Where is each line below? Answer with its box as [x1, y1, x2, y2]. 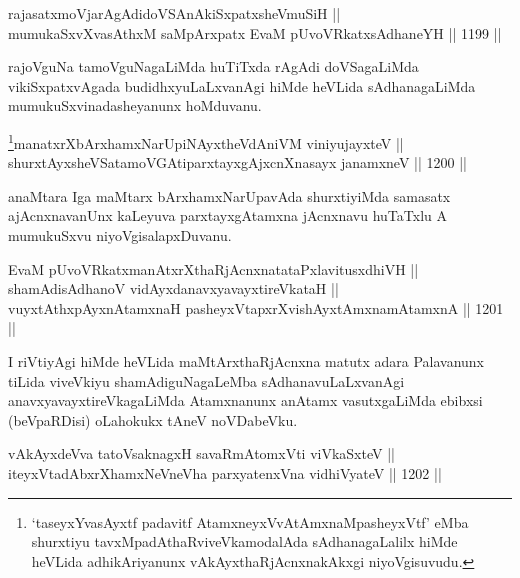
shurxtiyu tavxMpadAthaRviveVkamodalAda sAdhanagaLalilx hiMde [31, 531, 458, 552]
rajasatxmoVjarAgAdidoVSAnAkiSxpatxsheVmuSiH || [8, 3, 341, 23]
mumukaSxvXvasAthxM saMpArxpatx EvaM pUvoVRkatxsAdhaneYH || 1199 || [8, 22, 502, 43]
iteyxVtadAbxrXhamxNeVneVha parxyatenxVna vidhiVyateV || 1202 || [8, 462, 442, 483]
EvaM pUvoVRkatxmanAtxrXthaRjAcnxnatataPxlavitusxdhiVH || [8, 258, 419, 279]
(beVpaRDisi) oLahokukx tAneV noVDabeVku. [8, 409, 298, 430]
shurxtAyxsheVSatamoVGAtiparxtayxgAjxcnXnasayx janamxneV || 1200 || [8, 152, 467, 173]
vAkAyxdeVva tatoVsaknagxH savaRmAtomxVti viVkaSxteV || [8, 443, 395, 464]
